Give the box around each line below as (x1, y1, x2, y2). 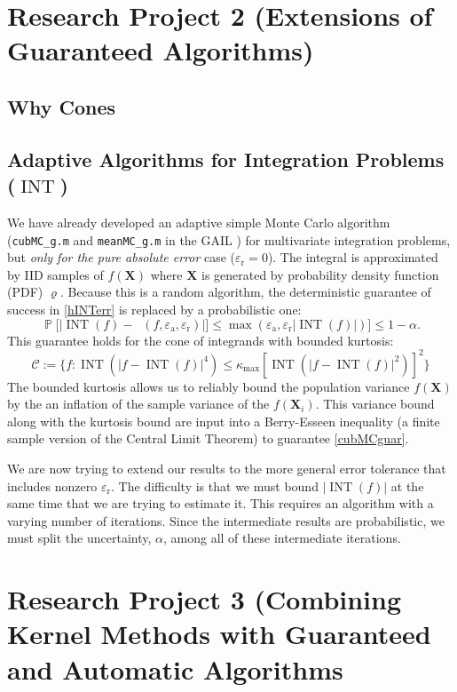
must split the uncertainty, (7, 529, 152, 547)
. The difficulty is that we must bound (111, 476, 319, 495)
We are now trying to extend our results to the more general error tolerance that (7, 459, 446, 478)
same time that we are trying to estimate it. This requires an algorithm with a (7, 494, 434, 513)
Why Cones (7, 92, 116, 120)
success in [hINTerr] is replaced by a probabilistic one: (7, 299, 302, 318)
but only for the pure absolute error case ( (7, 248, 236, 266)
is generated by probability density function (201, 265, 439, 283)
